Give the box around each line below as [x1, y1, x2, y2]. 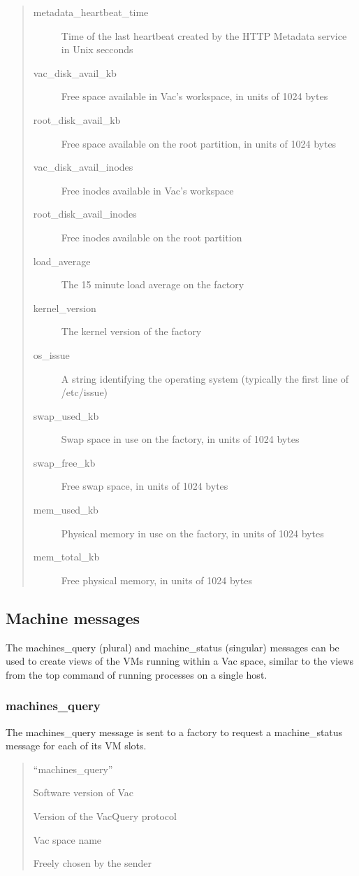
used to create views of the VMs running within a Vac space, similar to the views [6, 654, 353, 668]
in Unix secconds [61, 42, 133, 57]
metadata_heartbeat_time [33, 5, 149, 19]
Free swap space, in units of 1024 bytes [61, 479, 228, 493]
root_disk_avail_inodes [33, 206, 137, 221]
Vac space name [33, 832, 102, 847]
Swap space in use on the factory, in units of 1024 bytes [61, 432, 300, 446]
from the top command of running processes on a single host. [6, 667, 268, 681]
